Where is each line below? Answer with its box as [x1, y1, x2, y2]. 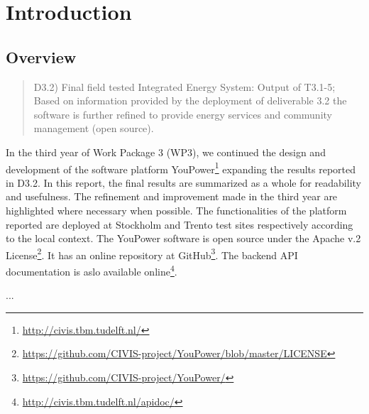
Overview [6, 45, 77, 67]
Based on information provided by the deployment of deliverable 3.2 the [33, 93, 347, 108]
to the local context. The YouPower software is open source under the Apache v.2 [6, 231, 361, 246]
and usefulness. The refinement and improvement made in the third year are [6, 189, 338, 204]
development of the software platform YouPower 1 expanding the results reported [6, 159, 356, 176]
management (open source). [33, 121, 154, 136]
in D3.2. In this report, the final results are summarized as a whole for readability [6, 175, 361, 190]
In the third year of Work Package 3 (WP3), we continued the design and [6, 144, 326, 159]
